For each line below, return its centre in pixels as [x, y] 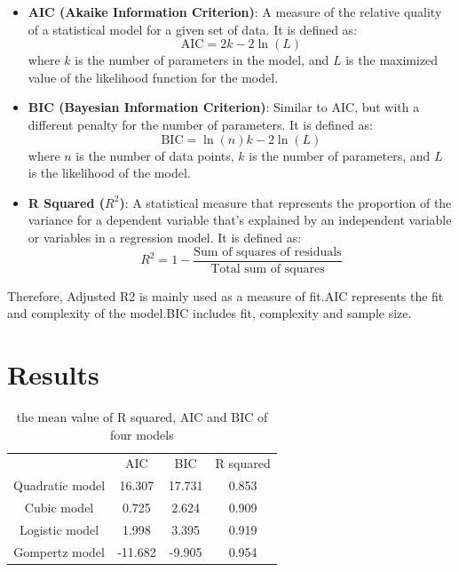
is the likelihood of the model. [109, 173]
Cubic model [59, 508]
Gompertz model [59, 551]
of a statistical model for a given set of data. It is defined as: [193, 29]
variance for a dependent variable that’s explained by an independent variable [240, 220]
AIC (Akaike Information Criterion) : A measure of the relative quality [235, 12]
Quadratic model [59, 485]
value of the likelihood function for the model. [153, 77]
